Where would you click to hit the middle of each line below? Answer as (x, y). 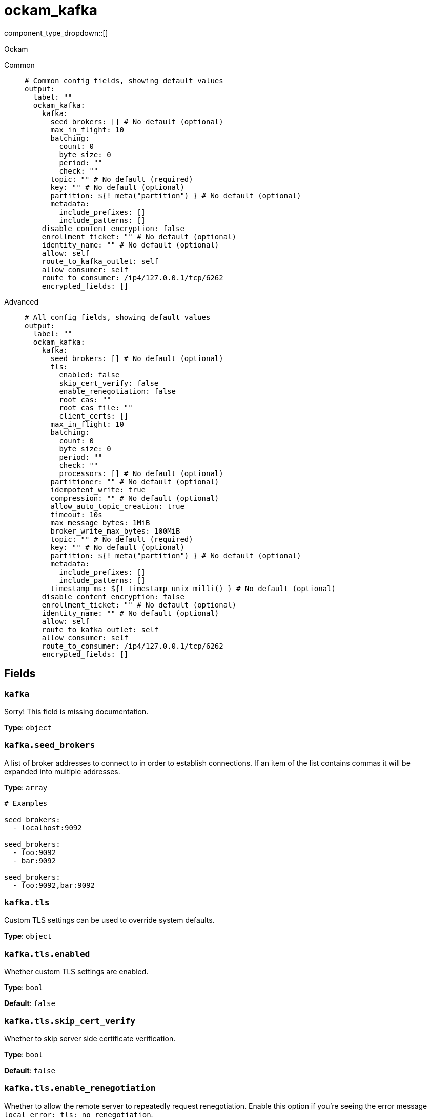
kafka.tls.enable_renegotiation (80, 1088)
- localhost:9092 (47, 828)
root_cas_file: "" (96, 407)
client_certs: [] (94, 416)
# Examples (26, 803)
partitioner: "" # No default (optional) (135, 481)
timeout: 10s (76, 514)
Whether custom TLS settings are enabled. (76, 972)
